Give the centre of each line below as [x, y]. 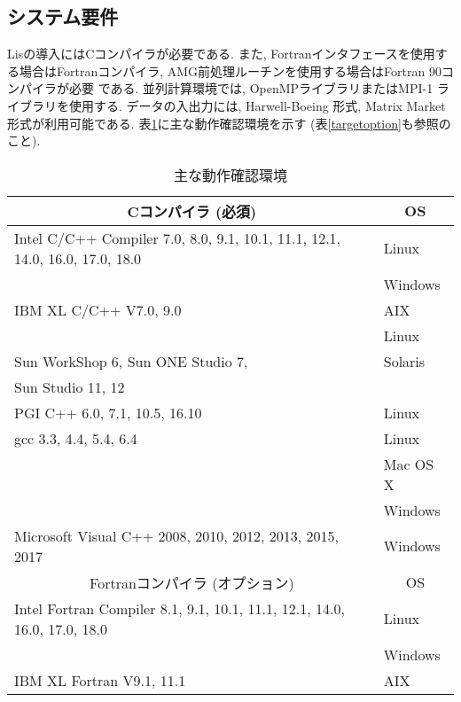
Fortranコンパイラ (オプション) [192, 582]
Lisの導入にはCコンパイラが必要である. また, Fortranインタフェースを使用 [221, 54]
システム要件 [63, 16]
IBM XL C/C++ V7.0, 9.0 [98, 309]
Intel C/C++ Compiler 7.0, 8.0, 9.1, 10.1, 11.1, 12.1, [178, 238]
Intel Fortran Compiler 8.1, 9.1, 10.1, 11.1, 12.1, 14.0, [180, 608]
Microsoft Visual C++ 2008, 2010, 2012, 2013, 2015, [177, 535]
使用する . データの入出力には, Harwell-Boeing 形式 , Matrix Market [257, 105]
